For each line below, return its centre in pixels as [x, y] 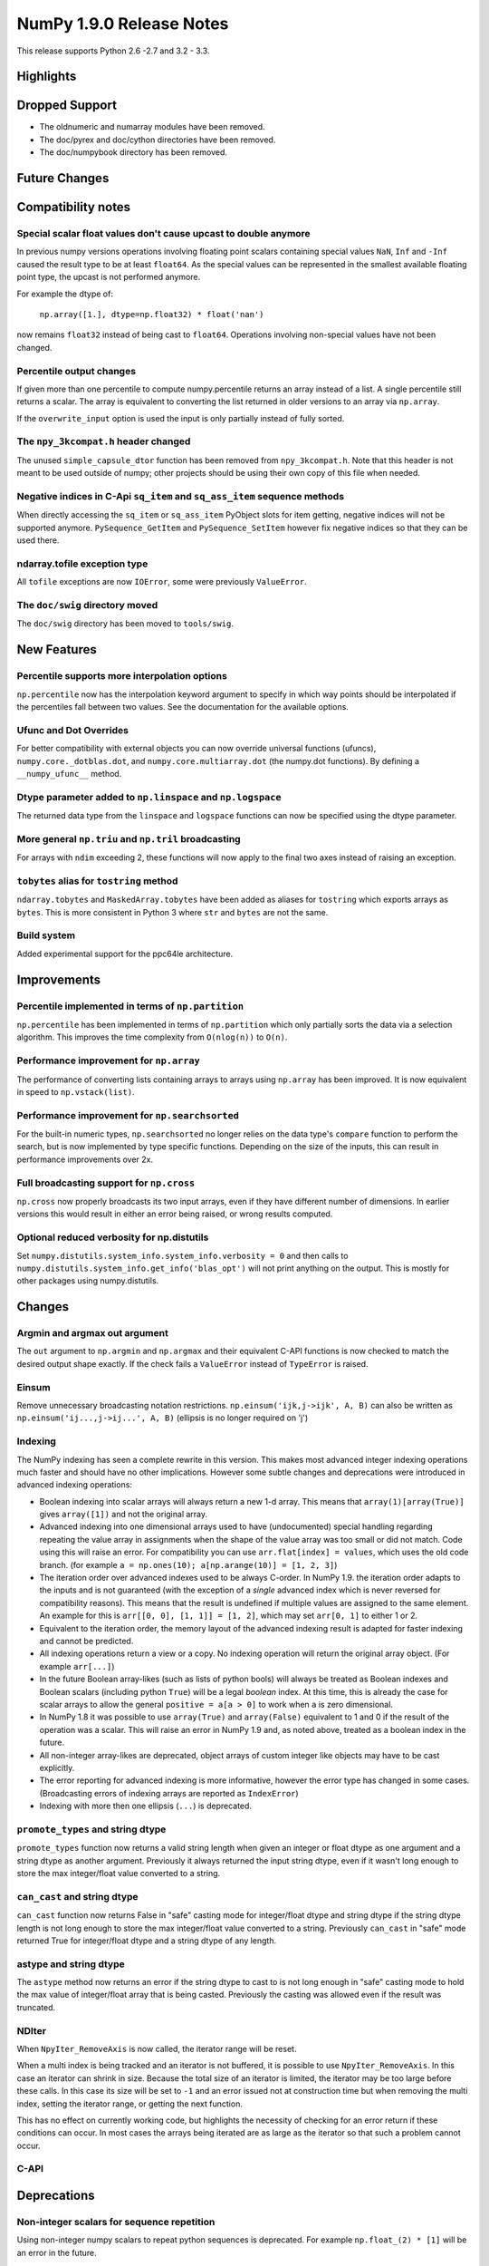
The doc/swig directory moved [87, 605]
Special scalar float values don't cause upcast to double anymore [164, 234]
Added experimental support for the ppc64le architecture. [125, 954]
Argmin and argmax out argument [93, 1333]
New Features [57, 649]
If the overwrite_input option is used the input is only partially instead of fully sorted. [181, 418]
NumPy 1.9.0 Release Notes [123, 24]
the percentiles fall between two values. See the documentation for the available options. [182, 706]
